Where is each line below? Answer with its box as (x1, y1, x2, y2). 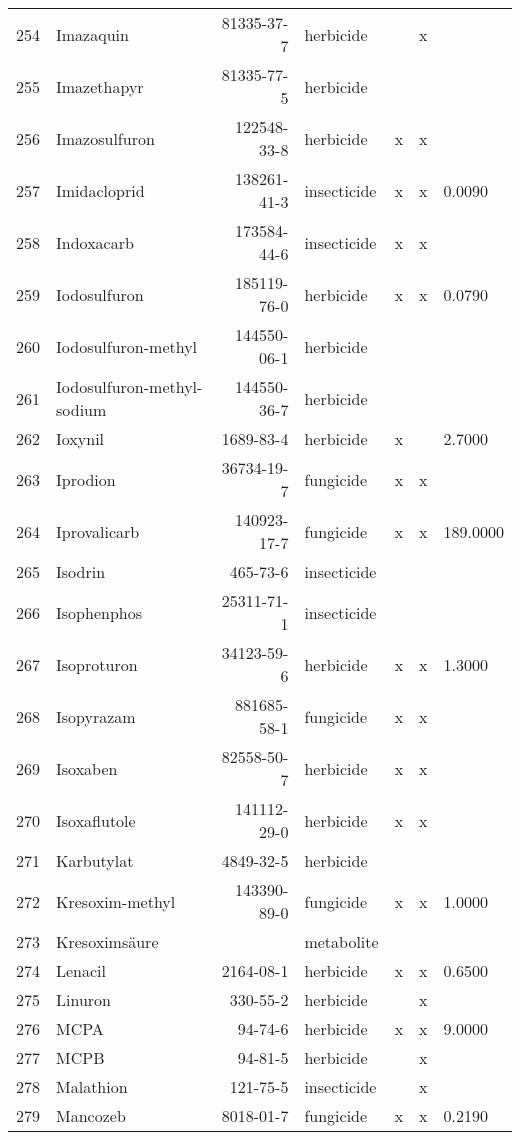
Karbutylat (56, 849, 134, 872)
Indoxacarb (56, 230, 134, 254)
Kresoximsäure (56, 930, 159, 953)
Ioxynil (56, 427, 105, 450)
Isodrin (56, 560, 106, 583)
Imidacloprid (56, 178, 145, 202)
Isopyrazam (56, 704, 136, 728)
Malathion (56, 1075, 128, 1098)
